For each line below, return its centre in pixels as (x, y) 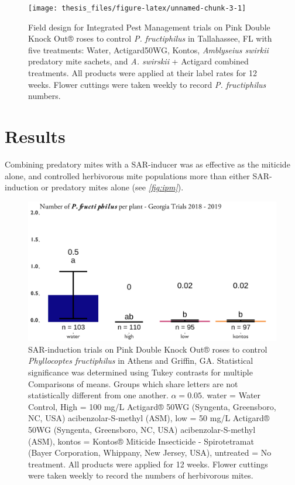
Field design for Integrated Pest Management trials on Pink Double (149, 27)
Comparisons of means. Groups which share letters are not (133, 383)
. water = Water (231, 395)
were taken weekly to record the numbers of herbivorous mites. (141, 475)
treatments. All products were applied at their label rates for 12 (143, 73)
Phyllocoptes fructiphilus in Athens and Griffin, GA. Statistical (141, 361)
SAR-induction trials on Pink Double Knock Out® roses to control (148, 349)
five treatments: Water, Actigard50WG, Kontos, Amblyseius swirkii (148, 49)
